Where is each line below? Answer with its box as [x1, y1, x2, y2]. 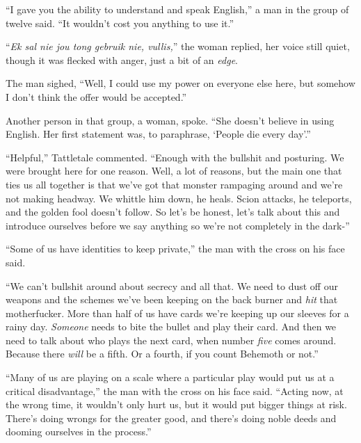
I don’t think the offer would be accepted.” [6, 89, 187, 104]
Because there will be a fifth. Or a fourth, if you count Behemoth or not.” [6, 346, 319, 361]
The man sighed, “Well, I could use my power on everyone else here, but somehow [6, 76, 355, 90]
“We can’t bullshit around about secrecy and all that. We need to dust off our [6, 278, 338, 293]
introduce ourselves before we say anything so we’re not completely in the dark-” [6, 218, 350, 232]
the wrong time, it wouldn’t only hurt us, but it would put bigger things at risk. [6, 397, 347, 412]
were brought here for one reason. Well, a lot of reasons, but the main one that [6, 163, 342, 178]
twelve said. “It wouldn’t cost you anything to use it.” [6, 15, 234, 30]
